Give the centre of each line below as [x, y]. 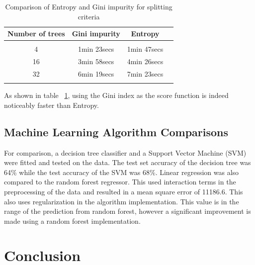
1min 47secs [145, 49]
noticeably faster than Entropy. [51, 105]
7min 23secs [145, 73]
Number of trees [36, 34]
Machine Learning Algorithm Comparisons [116, 132]
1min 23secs [96, 49]
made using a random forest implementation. [72, 221]
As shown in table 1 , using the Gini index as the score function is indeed [116, 95]
